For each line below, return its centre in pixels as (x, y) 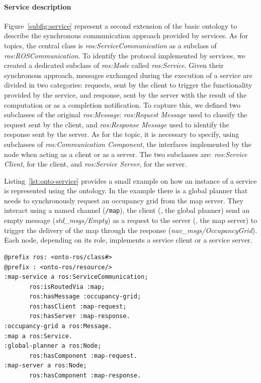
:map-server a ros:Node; (46, 366)
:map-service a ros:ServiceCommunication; (76, 277)
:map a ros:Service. (38, 336)
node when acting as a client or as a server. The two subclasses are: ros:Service (126, 154)
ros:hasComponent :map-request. (83, 356)
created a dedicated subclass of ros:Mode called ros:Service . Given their (114, 65)
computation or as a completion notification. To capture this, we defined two (122, 104)
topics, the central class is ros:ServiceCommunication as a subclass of (110, 45)
